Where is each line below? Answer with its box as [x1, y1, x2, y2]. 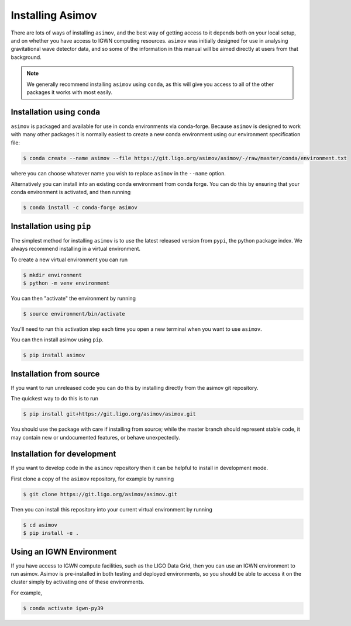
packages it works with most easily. [26, 88, 113, 96]
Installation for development [11, 449, 116, 459]
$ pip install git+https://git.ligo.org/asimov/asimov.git [23, 411, 196, 417]
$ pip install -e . [23, 530, 79, 537]
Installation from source [11, 369, 100, 379]
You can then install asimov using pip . [11, 336, 104, 343]
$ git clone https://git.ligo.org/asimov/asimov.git [23, 491, 178, 497]
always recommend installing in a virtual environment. [11, 245, 140, 253]
